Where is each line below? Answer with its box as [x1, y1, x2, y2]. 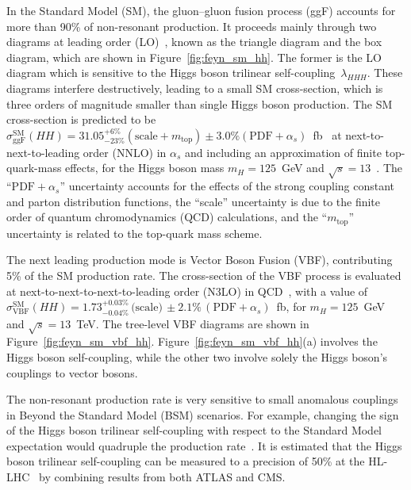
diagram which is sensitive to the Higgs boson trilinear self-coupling [6, 64, 336, 81]
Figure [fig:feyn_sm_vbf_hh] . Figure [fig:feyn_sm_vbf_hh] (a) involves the [6, 333, 378, 350]
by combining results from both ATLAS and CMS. [39, 469, 286, 485]
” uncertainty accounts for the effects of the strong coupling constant [60, 178, 395, 194]
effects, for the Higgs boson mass [65, 159, 225, 176]
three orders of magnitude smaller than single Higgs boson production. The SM [6, 95, 393, 112]
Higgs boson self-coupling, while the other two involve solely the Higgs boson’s [6, 348, 388, 365]
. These [367, 64, 403, 81]
